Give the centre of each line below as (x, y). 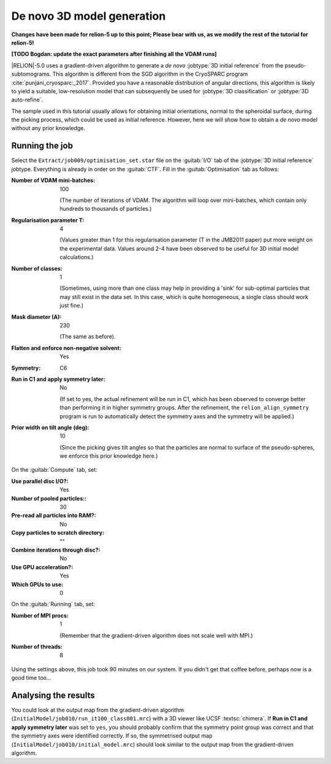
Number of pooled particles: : (49, 498)
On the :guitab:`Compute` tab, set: (54, 470)
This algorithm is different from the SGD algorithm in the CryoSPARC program (150, 74)
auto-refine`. (27, 100)
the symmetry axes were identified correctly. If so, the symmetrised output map (112, 736)
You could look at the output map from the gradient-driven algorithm (98, 710)
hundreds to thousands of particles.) (106, 209)
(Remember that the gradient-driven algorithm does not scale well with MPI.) (156, 635)
